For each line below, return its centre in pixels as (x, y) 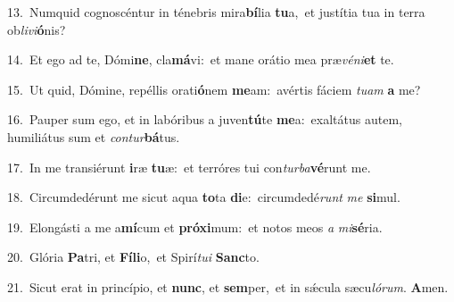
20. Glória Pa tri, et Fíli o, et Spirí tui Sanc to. (133, 257)
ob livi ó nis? (37, 29)
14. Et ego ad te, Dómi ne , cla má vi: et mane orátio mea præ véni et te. (201, 59)
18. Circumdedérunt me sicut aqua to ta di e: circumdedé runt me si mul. (204, 197)
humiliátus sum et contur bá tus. (94, 136)
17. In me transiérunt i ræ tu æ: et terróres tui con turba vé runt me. (189, 167)
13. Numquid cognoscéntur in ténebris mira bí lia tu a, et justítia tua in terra (216, 12)
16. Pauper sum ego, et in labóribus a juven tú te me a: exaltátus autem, (205, 119)
